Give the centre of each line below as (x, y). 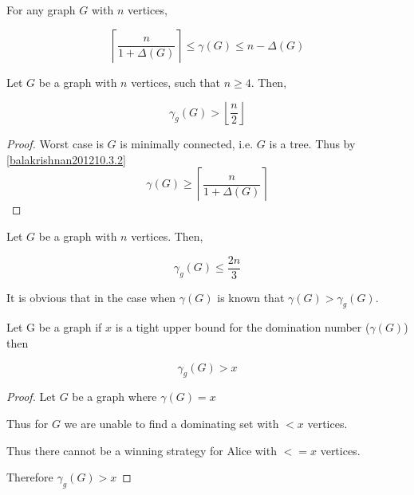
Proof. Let (31, 397)
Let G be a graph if (54, 327)
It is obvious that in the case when (91, 297)
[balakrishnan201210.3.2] (66, 159)
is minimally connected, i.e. (187, 144)
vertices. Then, (167, 236)
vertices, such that (175, 82)
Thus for (28, 423)
